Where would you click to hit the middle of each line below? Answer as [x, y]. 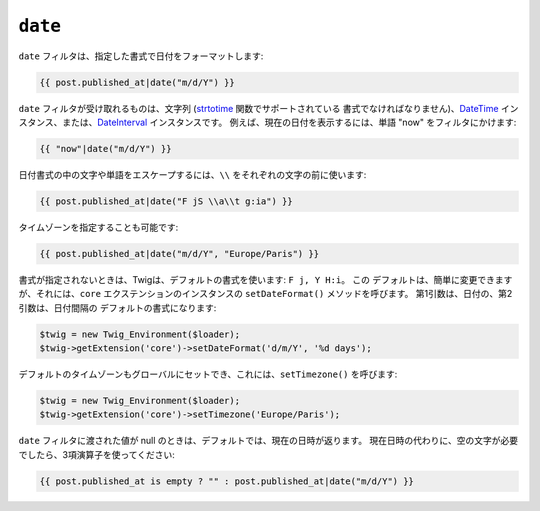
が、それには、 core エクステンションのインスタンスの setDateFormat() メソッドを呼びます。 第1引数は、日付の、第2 [265, 294]
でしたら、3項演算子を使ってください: [96, 454]
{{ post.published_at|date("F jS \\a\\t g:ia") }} [166, 201]
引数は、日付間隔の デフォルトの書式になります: [117, 307]
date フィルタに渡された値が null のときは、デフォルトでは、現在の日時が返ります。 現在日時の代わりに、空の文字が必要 [268, 441]
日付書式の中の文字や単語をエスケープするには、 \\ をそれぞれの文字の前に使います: [192, 174]
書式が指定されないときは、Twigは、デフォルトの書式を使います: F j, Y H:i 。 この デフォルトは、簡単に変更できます [265, 279]
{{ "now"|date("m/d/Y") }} [105, 148]
